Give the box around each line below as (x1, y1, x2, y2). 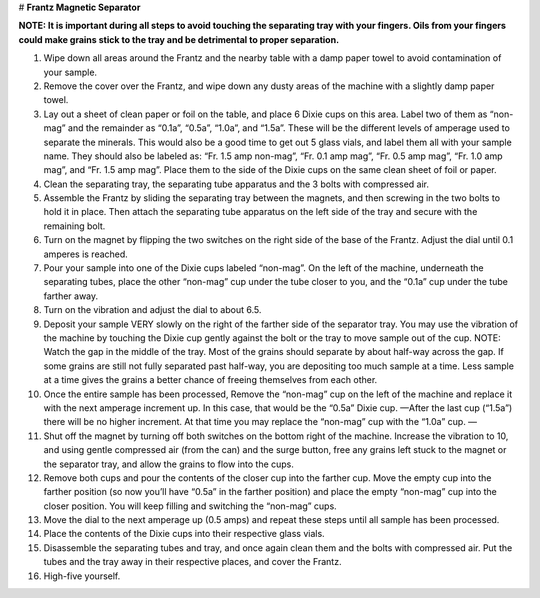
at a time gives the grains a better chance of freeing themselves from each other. (43, 374, 378, 386)
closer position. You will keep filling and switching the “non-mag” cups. (43, 500, 337, 512)
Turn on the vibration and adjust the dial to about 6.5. (43, 304, 262, 316)
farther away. (43, 290, 99, 302)
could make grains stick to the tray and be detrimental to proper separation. (18, 33, 340, 45)
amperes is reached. (43, 248, 129, 260)
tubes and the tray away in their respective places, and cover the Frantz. (43, 556, 342, 568)
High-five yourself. (43, 570, 121, 582)
